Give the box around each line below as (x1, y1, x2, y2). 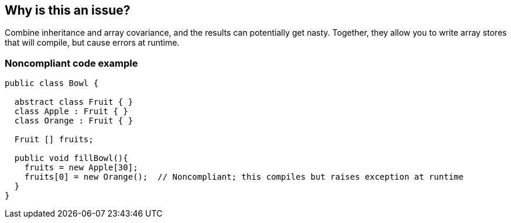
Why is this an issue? (5, 3, 131, 18)
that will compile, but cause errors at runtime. (5, 37, 180, 48)
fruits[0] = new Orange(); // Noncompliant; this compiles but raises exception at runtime (24, 172, 464, 182)
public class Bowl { (5, 78, 99, 88)
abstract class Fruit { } (14, 97, 133, 107)
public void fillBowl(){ (14, 153, 128, 163)
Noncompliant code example (5, 57, 138, 69)
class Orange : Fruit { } (14, 116, 133, 126)
